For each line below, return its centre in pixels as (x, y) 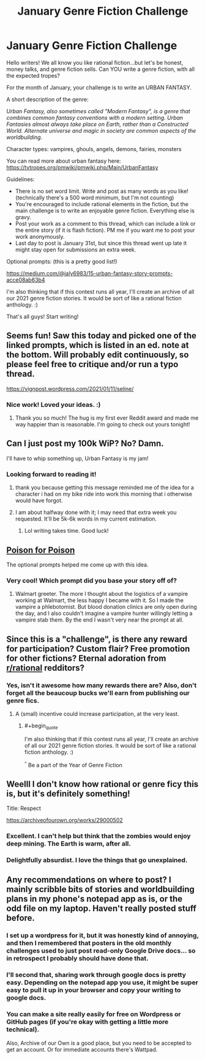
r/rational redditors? (45, 668)
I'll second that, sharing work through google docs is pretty (96, 975)
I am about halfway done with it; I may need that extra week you (96, 513)
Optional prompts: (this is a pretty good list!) (62, 261)
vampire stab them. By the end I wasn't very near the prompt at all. (99, 620)
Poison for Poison (41, 550)
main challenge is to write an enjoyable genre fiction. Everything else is (105, 210)
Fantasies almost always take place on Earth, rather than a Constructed (97, 124)
